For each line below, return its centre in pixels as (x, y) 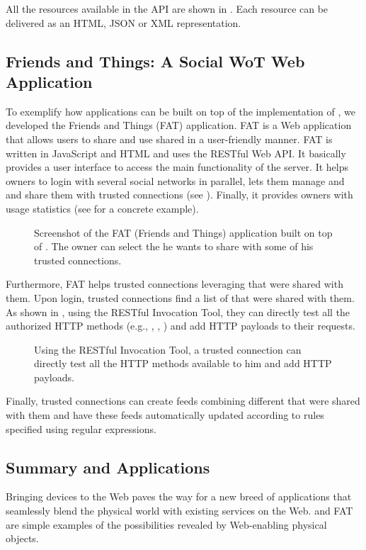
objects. (22, 538)
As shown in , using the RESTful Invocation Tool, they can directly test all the (178, 312)
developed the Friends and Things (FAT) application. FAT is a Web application (179, 125)
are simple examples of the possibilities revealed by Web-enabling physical (166, 524)
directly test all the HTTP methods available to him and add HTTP (183, 363)
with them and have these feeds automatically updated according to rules (165, 415)
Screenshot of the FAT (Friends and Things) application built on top (183, 232)
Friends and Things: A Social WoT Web (155, 61)
